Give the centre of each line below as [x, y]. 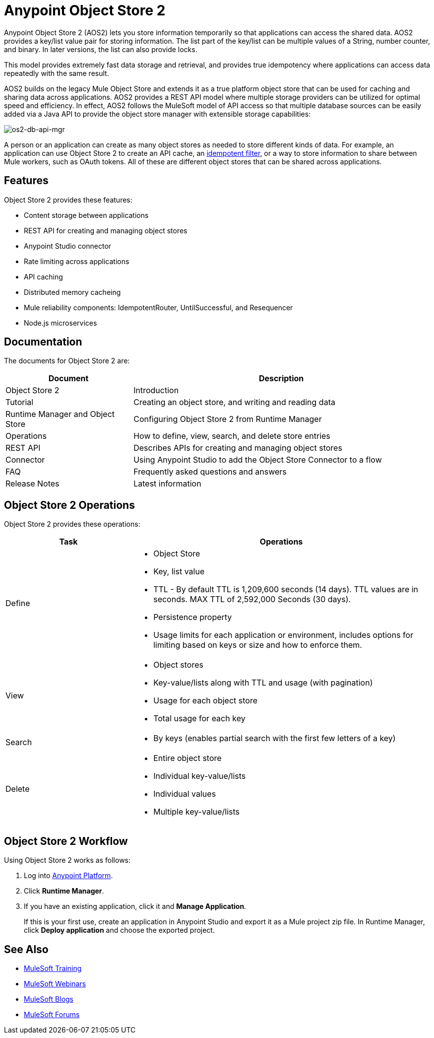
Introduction [156, 390]
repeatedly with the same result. [57, 73]
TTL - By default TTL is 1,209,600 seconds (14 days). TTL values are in [286, 589]
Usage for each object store [205, 701]
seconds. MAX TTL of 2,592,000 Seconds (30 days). [252, 599]
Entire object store [187, 758]
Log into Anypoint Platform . [68, 876]
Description [281, 379]
